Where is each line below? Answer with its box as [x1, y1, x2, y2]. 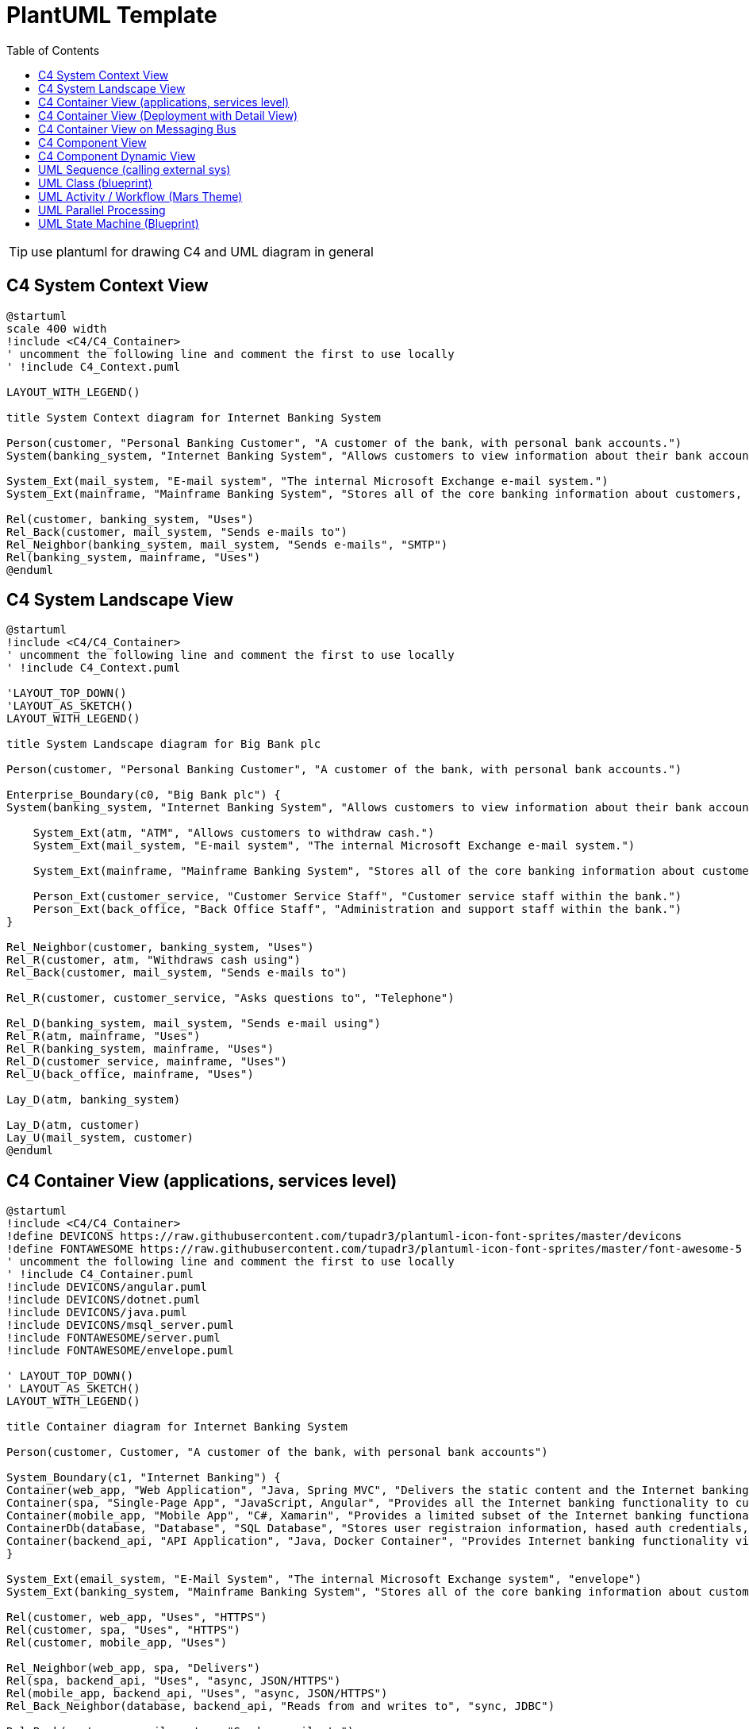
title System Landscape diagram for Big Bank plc [6, 737, 321, 751]
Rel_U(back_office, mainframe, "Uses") [6, 1068, 254, 1081]
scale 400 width [6, 322, 107, 335]
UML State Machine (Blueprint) [38, 216, 199, 230]
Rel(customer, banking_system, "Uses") [6, 512, 254, 526]
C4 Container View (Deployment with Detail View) [38, 108, 298, 122]
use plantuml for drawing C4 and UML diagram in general [31, 243, 374, 260]
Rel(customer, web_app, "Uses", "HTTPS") [6, 1611, 267, 1624]
